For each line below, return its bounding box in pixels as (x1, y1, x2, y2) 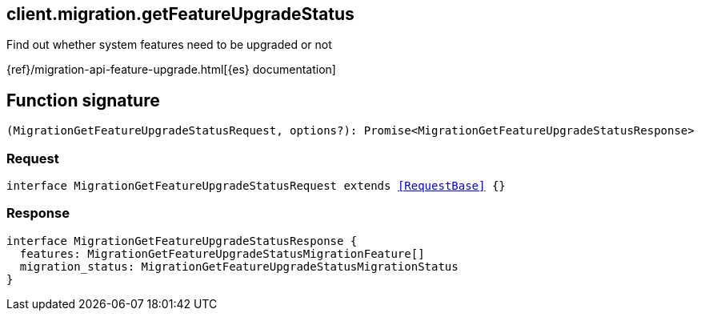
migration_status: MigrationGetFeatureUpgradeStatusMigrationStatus (19, 259, 459, 273)
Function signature (6, 90, 160, 110)
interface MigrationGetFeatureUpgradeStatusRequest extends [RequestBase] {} (6, 179, 506, 193)
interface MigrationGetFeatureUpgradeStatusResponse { (6, 234, 358, 247)
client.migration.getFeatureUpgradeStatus (6, 4, 355, 24)
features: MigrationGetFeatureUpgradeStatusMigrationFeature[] (19, 247, 425, 260)
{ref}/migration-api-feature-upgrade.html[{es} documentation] (6, 62, 336, 77)
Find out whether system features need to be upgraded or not (6, 38, 332, 52)
